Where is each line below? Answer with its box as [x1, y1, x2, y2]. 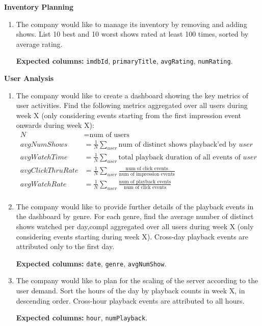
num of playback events [119, 179, 171, 184]
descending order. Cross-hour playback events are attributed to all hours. [16, 295, 245, 306]
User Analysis [4, 73, 54, 84]
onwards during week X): [16, 120, 94, 130]
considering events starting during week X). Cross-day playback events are [16, 231, 249, 241]
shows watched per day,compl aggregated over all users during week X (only [16, 221, 254, 231]
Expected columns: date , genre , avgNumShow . [16, 258, 167, 268]
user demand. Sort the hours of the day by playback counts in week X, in [16, 285, 245, 295]
